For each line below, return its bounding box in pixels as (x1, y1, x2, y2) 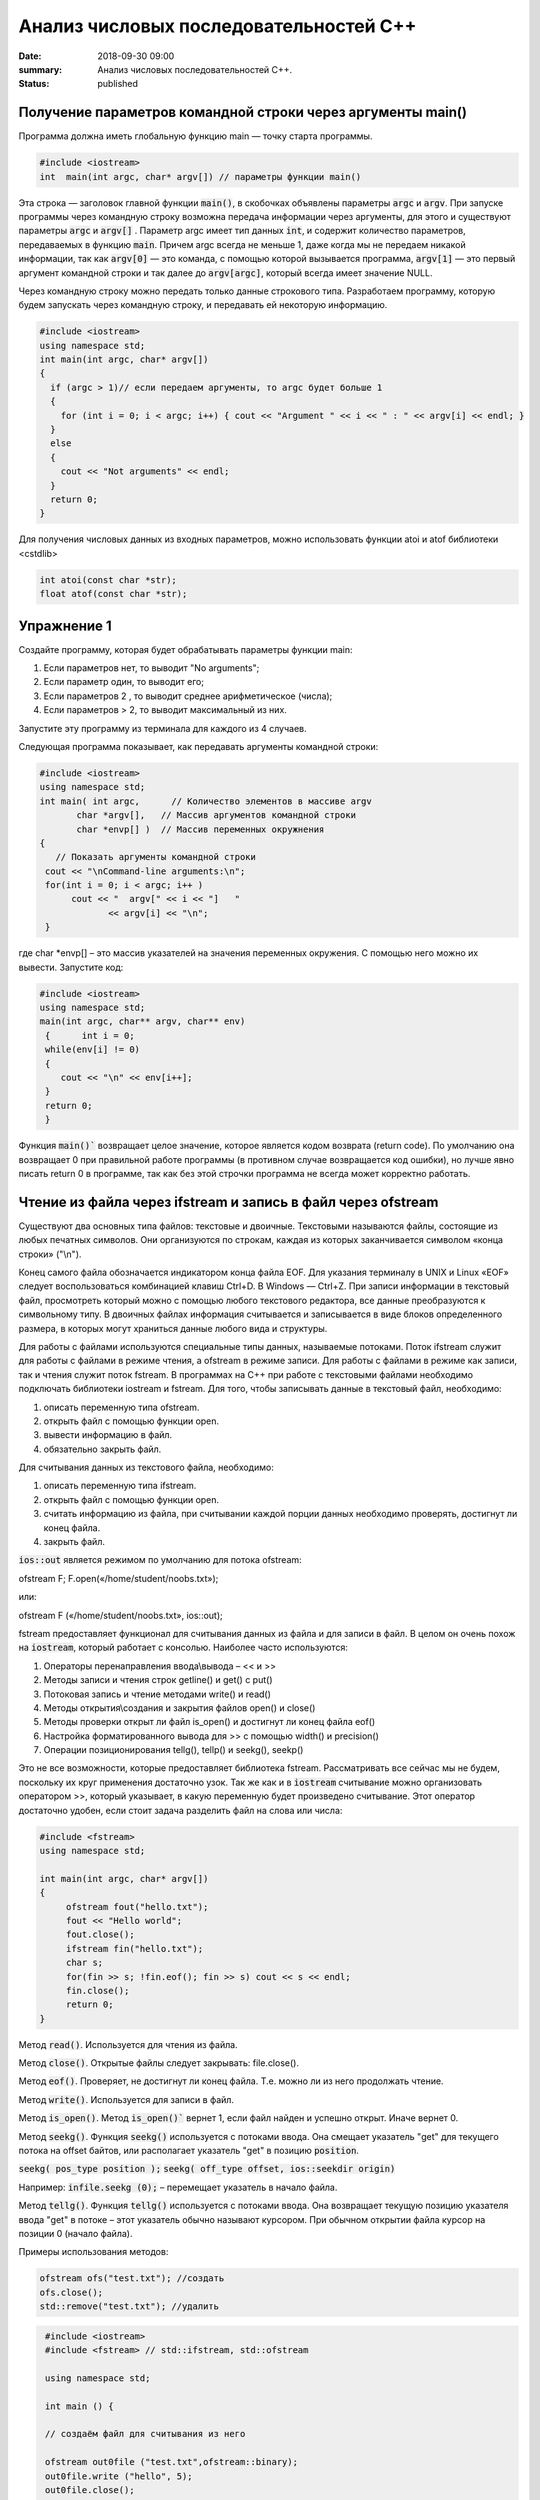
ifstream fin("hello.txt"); (65, 1943, 204, 1954)
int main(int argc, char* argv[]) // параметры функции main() (39, 171, 362, 182)
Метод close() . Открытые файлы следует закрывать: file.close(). (18, 2057, 300, 2069)
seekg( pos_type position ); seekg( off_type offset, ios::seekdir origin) (18, 2163, 396, 2175)
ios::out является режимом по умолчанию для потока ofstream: (18, 1554, 302, 1566)
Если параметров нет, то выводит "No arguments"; (43, 662, 260, 674)
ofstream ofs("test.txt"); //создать (39, 2273, 225, 2284)
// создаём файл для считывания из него (45, 2428, 246, 2440)
